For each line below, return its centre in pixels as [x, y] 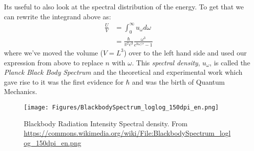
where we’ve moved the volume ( [53, 52]
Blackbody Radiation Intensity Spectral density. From [106, 123]
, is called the [230, 62]
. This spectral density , [166, 62]
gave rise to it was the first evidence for [64, 81]
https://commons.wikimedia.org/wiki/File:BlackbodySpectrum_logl [127, 133]
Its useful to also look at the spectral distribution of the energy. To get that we [124, 6]
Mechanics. [21, 91]
